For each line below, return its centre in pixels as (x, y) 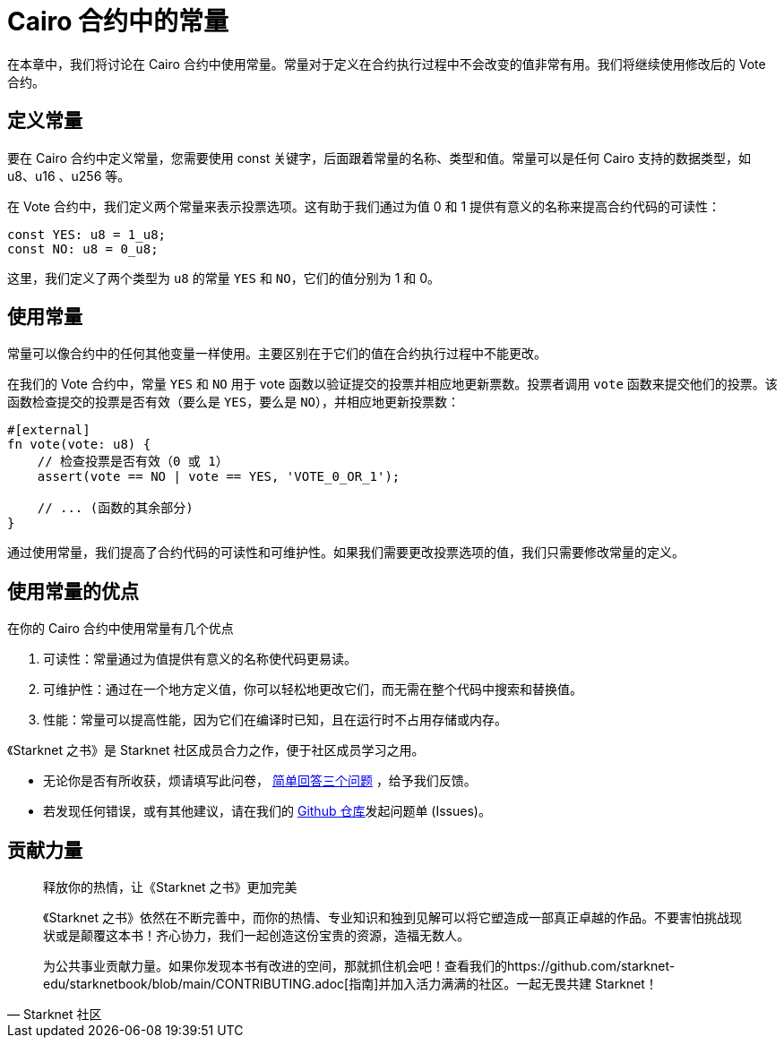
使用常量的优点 (73, 591)
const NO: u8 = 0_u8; (83, 248)
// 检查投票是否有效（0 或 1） (133, 462)
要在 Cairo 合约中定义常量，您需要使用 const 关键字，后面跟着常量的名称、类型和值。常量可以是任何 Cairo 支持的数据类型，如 (379, 158)
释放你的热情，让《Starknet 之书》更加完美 (170, 887)
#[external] (49, 430)
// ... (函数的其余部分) (115, 508)
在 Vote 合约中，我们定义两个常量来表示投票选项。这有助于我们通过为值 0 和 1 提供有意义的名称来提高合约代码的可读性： (364, 206)
